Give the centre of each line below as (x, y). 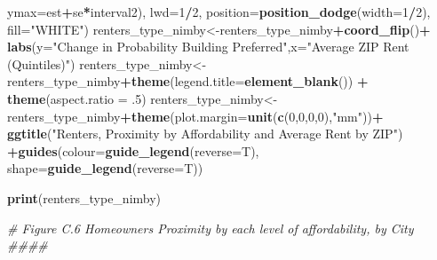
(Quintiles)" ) (41, 63)
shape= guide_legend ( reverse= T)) (105, 168)
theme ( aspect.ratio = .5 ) (77, 98)
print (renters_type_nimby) (84, 197)
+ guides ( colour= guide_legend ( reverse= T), (133, 150)
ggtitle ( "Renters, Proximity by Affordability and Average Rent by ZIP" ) (205, 134)
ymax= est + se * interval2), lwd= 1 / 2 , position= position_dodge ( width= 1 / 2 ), (219, 12)
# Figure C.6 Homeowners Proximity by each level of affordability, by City (211, 228)
